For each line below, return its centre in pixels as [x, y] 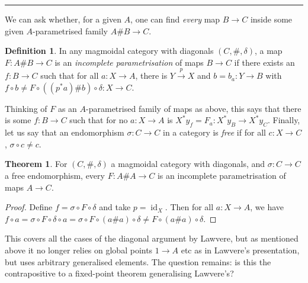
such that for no [99, 120]
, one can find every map [175, 19]
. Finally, [284, 120]
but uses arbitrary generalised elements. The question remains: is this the [138, 261]
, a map [268, 51]
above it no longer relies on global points [79, 250]
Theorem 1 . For [36, 164]
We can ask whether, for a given [63, 19]
